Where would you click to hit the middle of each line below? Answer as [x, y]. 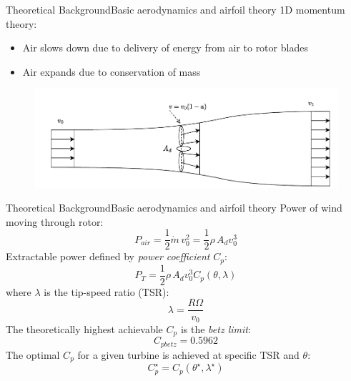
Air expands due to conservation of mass [112, 71]
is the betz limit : [216, 329]
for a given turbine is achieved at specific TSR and [188, 354]
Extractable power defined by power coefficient [108, 256]
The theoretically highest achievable [84, 329]
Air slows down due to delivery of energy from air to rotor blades [165, 48]
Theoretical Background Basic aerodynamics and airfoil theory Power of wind [174, 208]
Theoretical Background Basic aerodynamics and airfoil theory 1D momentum [175, 9]
